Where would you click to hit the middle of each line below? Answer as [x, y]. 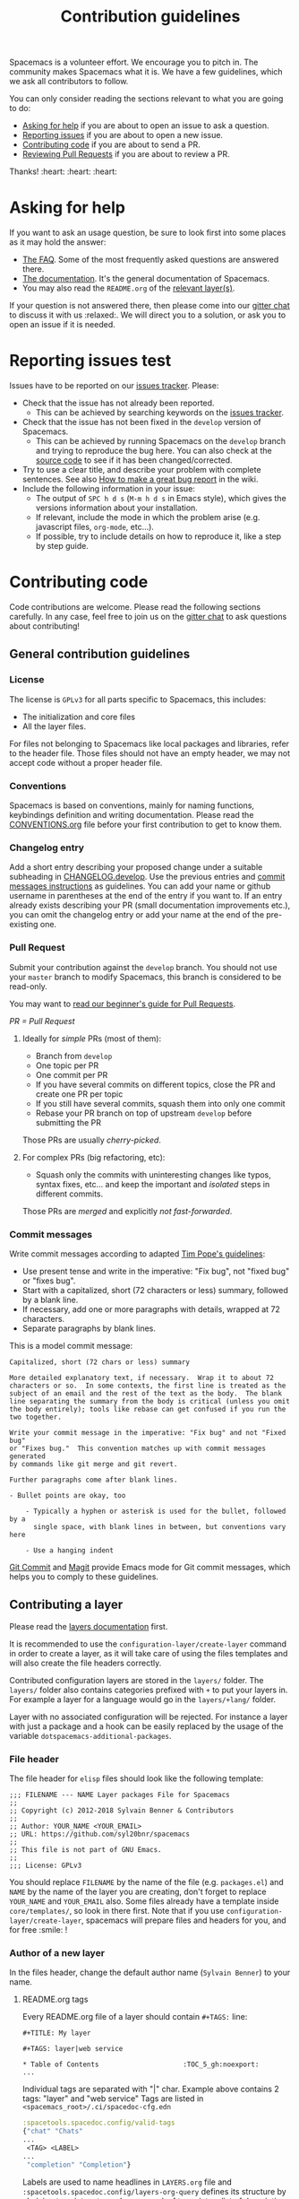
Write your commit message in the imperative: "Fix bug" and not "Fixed [148, 1432]
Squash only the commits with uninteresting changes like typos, [153, 1174]
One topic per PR [67, 1065]
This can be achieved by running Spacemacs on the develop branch [161, 441]
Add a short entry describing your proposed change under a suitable [136, 867]
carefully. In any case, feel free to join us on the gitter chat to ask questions [148, 617]
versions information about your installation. [117, 508]
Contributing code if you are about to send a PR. [111, 144]
